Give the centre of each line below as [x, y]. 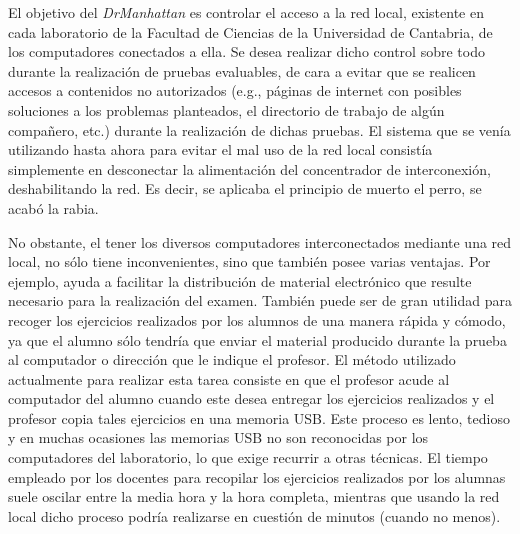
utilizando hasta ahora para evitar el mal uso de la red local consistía [220, 149]
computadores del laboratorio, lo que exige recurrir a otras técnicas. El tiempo [248, 457]
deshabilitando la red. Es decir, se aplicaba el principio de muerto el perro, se [245, 188]
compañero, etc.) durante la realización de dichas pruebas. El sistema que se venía [259, 129]
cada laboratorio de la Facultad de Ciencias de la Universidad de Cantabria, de [250, 31]
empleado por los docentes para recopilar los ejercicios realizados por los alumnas [257, 476]
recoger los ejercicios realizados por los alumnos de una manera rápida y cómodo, [257, 319]
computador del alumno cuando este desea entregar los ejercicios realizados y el [251, 398]
